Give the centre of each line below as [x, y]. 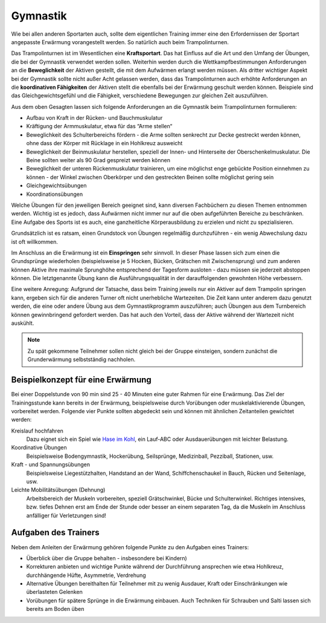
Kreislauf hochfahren [37, 431]
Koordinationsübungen [55, 194]
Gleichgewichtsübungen [56, 186]
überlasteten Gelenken [54, 592]
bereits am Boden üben [55, 609]
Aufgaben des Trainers [55, 533]
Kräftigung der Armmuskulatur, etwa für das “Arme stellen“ [99, 126]
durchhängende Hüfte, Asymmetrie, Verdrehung [86, 575]
